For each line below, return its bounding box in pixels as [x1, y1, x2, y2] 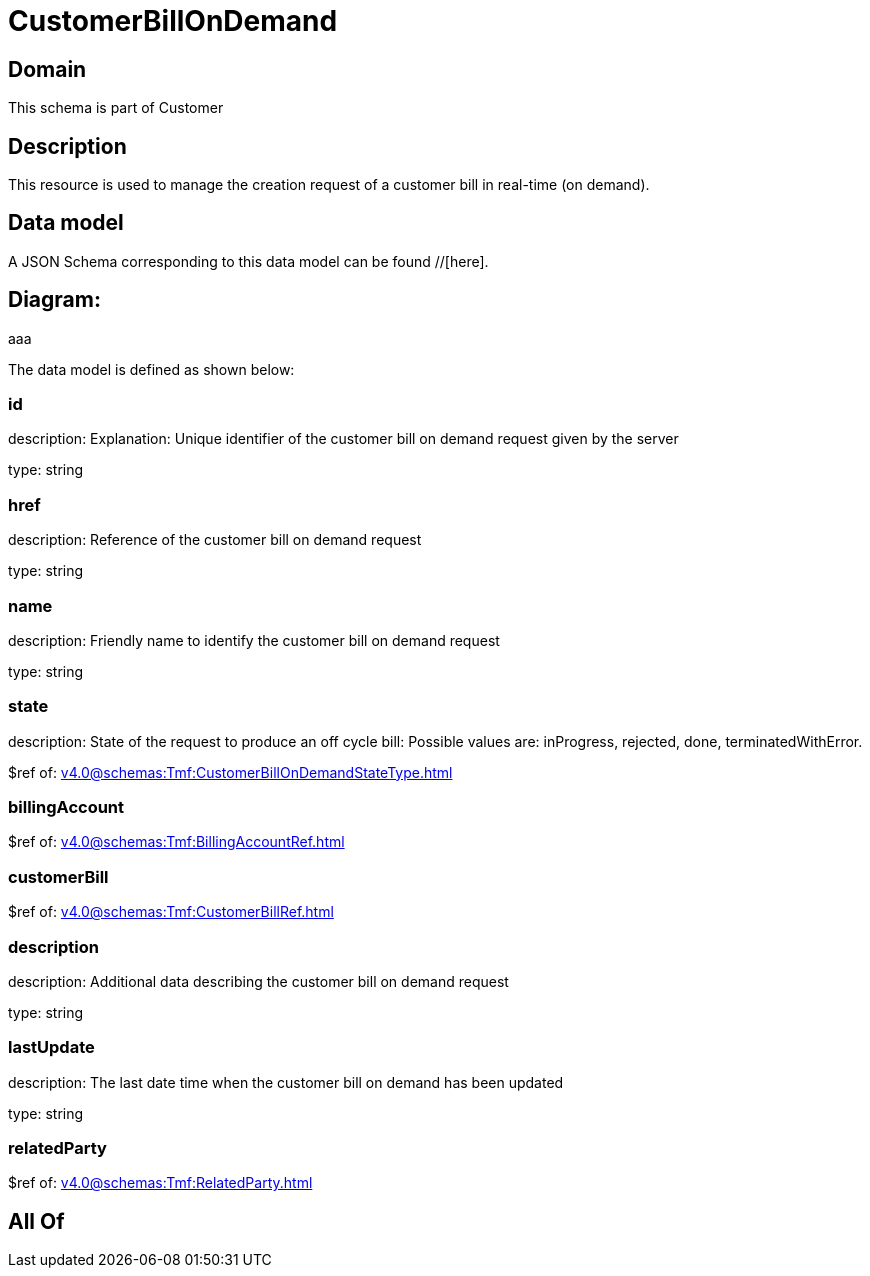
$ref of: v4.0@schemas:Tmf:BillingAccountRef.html [8, 833, 345, 851]
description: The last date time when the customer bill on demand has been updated [8, 1073, 564, 1091]
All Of [8, 1208, 65, 1234]
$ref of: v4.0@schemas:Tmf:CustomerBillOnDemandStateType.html [8, 763, 453, 781]
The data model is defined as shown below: [8, 360, 295, 378]
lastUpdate [8, 1037, 95, 1058]
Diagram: [8, 287, 101, 313]
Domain [8, 56, 87, 82]
